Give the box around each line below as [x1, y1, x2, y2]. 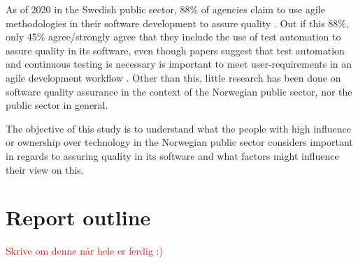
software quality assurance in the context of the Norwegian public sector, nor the [6, 84, 352, 98]
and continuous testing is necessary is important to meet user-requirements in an [6, 57, 352, 71]
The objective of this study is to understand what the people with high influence [6, 121, 351, 135]
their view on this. [6, 162, 84, 176]
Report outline [6, 203, 151, 232]
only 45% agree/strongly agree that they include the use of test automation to [6, 29, 341, 44]
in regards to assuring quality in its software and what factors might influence [6, 148, 339, 163]
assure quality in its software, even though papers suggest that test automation [6, 43, 345, 57]
